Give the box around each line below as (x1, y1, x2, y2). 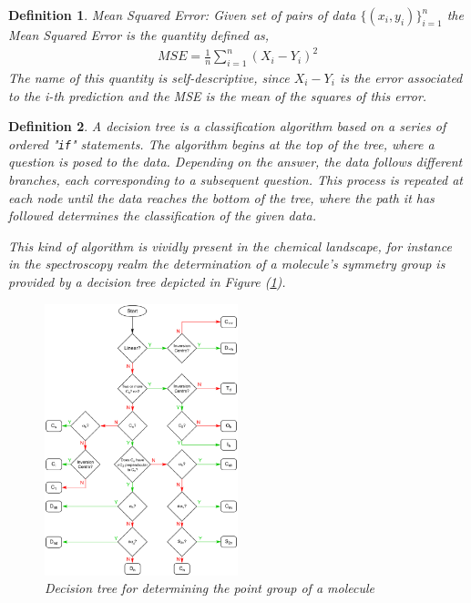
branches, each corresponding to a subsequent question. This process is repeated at (8, 169, 463, 189)
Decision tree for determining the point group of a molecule (45, 578, 374, 598)
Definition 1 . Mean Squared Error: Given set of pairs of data (8, 5, 356, 24)
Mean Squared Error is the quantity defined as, (8, 26, 270, 44)
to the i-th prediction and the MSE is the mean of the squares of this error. (8, 86, 427, 105)
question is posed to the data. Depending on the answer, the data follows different (8, 152, 463, 171)
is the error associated (339, 67, 463, 87)
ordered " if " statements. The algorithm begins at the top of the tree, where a (8, 134, 435, 153)
